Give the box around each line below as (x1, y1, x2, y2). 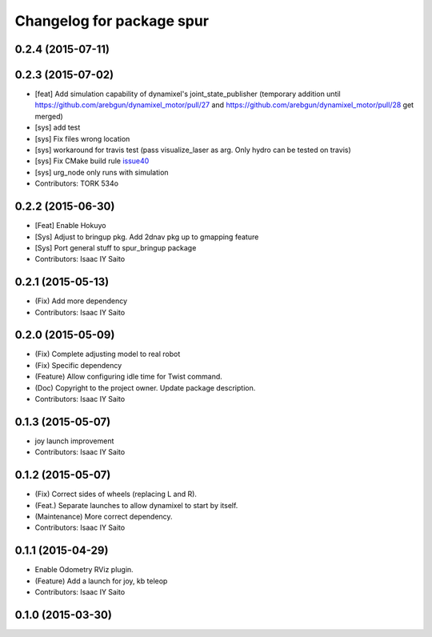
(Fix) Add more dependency (34, 296, 128, 306)
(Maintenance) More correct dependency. (34, 512, 173, 522)
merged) (34, 111, 63, 121)
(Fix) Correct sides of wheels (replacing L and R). (34, 489, 198, 499)
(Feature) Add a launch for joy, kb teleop (34, 576, 168, 586)
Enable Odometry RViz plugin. (34, 565, 134, 575)
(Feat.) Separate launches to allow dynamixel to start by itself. (34, 500, 238, 510)
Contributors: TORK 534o (34, 178, 119, 188)
